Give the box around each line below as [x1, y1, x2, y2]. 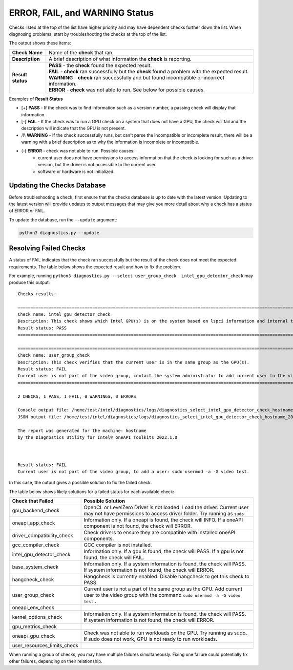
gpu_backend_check [12, 507, 60, 514]
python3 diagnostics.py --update [19, 230, 100, 236]
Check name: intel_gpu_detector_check [18, 311, 111, 317]
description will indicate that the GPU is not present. [21, 125, 126, 131]
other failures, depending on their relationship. [9, 658, 103, 664]
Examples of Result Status [9, 96, 63, 102]
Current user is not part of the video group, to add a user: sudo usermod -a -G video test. [18, 469, 250, 474]
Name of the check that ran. [48, 49, 114, 56]
